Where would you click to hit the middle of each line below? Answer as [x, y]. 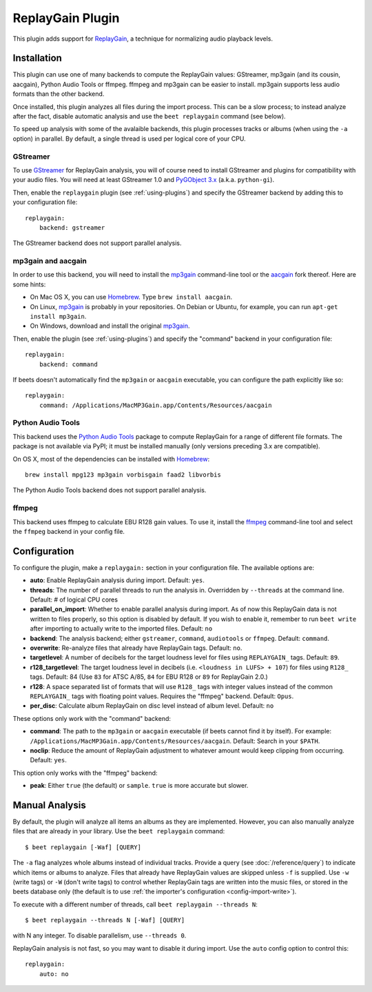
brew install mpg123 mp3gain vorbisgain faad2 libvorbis [123, 475]
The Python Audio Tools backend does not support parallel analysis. [110, 490]
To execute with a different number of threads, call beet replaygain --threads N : [135, 904]
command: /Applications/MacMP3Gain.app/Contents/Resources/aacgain [155, 405]
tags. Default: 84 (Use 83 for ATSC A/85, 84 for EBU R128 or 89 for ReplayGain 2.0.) [149, 677]
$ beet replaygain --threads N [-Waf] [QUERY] [105, 920]
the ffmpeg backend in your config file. [69, 531]
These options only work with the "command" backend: [92, 718]
